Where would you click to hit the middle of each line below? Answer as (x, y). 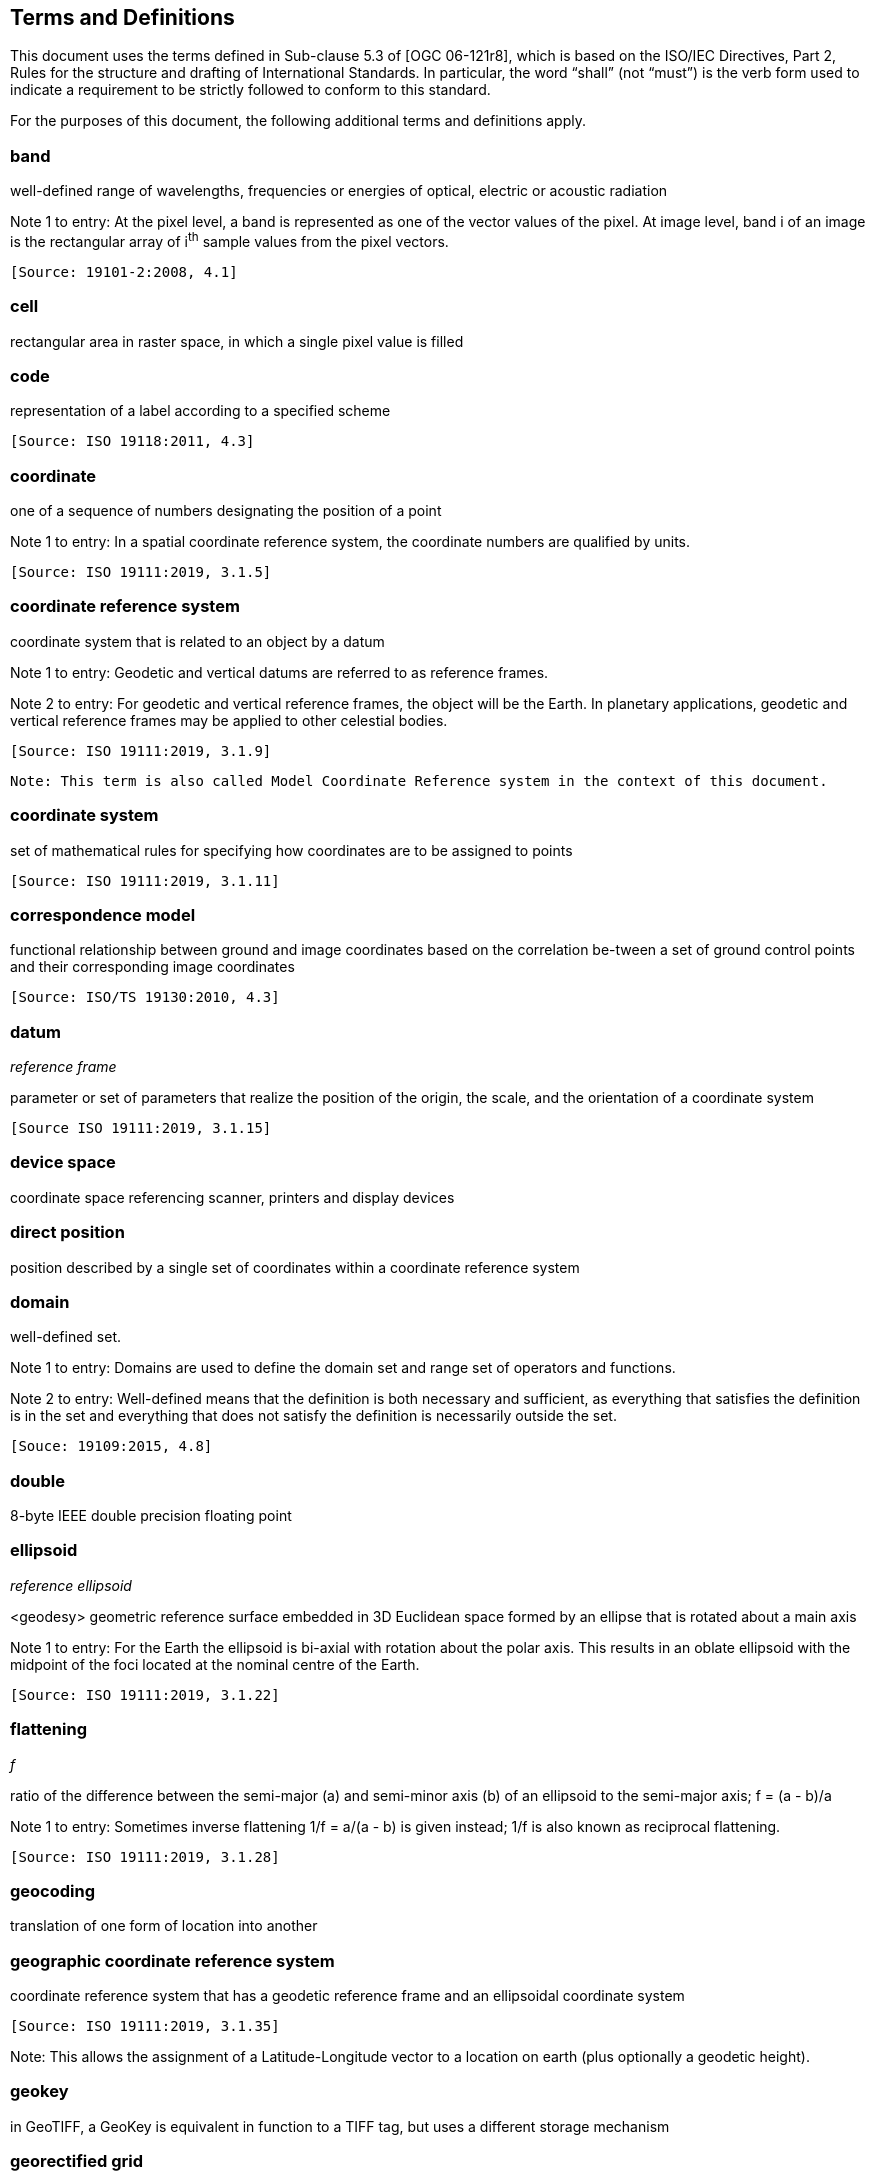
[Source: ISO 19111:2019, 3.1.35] (145, 2026)
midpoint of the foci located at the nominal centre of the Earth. (215, 1664)
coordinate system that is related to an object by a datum (197, 641)
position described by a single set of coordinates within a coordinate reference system (295, 1267)
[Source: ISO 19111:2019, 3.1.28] (145, 1856)
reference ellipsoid (71, 1585)
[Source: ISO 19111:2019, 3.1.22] (145, 1694)
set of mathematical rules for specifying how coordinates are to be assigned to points (291, 850)
